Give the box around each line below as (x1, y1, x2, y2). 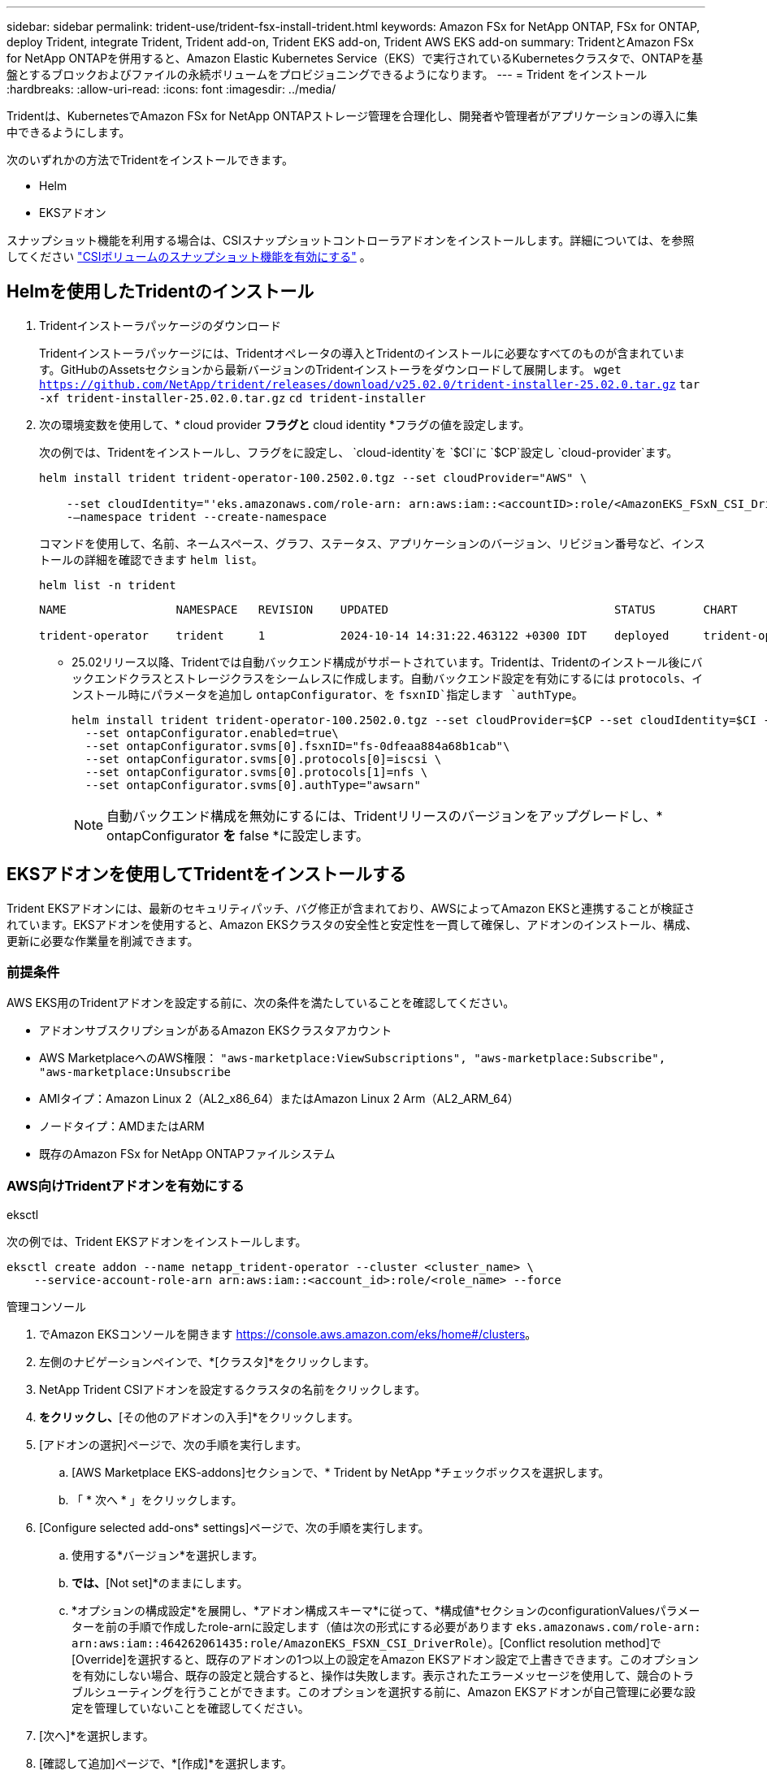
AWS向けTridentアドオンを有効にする (6, 1177, 245, 1194)
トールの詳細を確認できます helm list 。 (39, 552, 263, 566)
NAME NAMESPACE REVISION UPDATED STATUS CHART (39, 602, 738, 616)
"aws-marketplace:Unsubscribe (39, 1065, 232, 1079)
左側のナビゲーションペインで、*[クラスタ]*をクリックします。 (39, 1355, 375, 1369)
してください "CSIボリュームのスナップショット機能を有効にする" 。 (6, 250, 371, 263)
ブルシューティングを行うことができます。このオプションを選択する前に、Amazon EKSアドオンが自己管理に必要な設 (71, 1685, 695, 1699)
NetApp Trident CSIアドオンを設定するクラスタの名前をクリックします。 (39, 1382, 426, 1397)
